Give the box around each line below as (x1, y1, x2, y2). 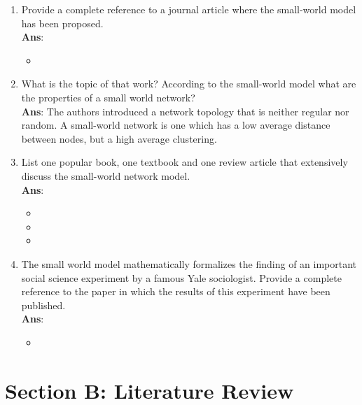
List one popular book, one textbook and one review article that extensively (21, 155, 348, 169)
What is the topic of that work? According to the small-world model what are (21, 76, 356, 91)
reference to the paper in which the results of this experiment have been (21, 284, 330, 299)
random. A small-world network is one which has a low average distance (21, 118, 330, 132)
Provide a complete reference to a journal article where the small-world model (21, 2, 356, 16)
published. (21, 297, 66, 312)
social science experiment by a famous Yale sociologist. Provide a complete (21, 270, 342, 285)
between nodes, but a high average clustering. (21, 131, 217, 145)
